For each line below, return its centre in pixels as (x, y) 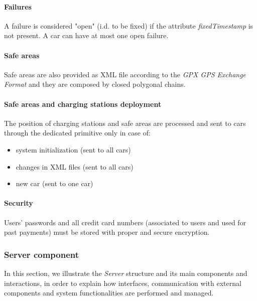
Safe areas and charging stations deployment (83, 104)
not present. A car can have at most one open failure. (86, 35)
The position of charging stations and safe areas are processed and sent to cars (125, 123)
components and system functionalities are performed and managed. (109, 293)
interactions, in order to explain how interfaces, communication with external (123, 283)
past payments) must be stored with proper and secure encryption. (107, 232)
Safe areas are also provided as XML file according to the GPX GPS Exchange (125, 74)
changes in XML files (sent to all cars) (75, 166)
